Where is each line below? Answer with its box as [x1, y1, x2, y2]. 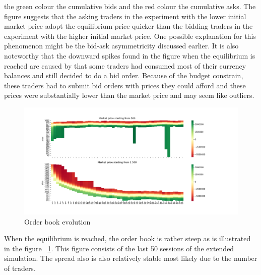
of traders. [4, 262, 36, 273]
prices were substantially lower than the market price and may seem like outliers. [4, 90, 254, 100]
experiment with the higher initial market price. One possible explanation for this [4, 30, 256, 41]
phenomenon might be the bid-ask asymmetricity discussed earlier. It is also [4, 40, 239, 51]
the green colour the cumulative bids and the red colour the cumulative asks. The [4, 1, 256, 11]
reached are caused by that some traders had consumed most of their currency [4, 60, 246, 71]
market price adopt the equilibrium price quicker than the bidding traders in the [4, 21, 253, 31]
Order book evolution [24, 216, 91, 227]
